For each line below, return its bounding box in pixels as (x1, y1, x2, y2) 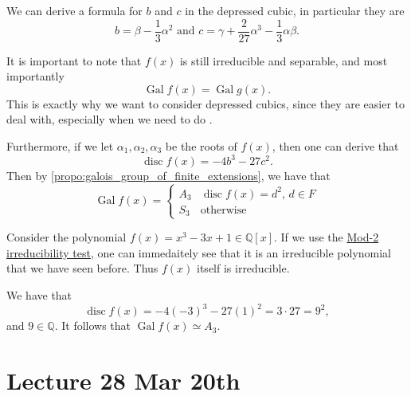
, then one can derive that (272, 138, 399, 155)
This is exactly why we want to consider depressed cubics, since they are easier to (6, 95, 405, 112)
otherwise (200, 204, 247, 216)
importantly (6, 68, 65, 84)
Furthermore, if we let (6, 138, 114, 155)
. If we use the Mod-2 (274, 229, 379, 245)
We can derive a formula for (6, 2, 143, 18)
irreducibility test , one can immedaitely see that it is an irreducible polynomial (6, 244, 392, 261)
